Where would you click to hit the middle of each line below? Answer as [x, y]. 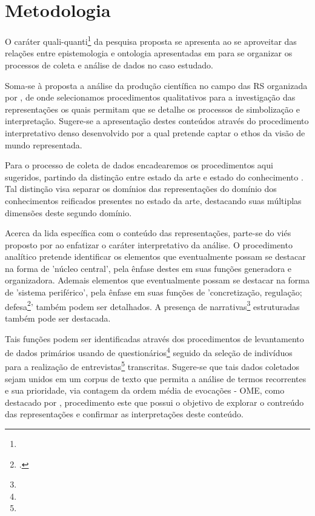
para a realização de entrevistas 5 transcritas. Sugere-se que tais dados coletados [152, 365]
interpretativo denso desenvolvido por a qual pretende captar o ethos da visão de [155, 132]
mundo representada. [44, 144]
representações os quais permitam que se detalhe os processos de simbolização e [152, 109]
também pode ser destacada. [58, 318]
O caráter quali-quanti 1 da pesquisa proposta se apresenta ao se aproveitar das [151, 40]
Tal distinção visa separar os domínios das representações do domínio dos [141, 189]
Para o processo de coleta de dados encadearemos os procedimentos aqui [139, 165]
